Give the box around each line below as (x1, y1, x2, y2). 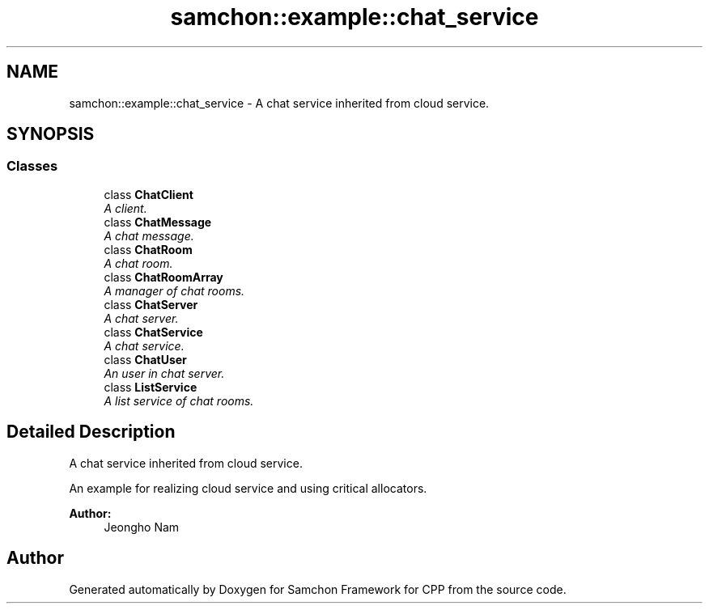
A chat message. (104, 228, 194, 243)
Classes (6, 158, 58, 175)
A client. (104, 201, 147, 215)
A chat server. (104, 311, 179, 325)
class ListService (104, 379, 197, 394)
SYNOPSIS (6, 124, 95, 145)
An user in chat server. (104, 366, 225, 380)
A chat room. (104, 256, 173, 270)
